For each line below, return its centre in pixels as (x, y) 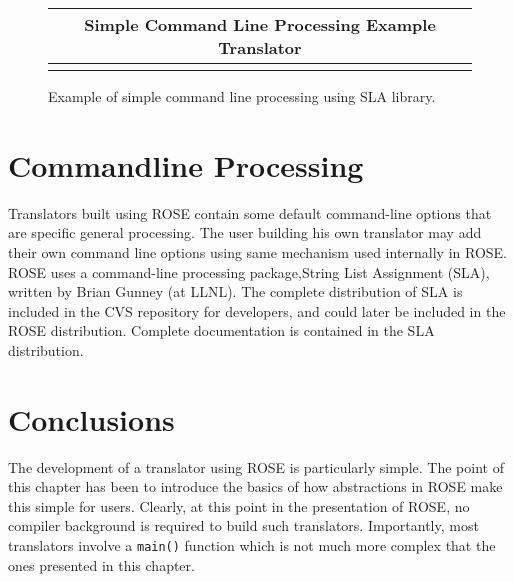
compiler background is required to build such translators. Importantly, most (243, 525)
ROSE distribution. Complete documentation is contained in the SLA (221, 330)
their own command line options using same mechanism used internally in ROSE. (258, 251)
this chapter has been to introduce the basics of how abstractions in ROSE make (255, 486)
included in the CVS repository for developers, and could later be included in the (257, 310)
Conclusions (91, 418)
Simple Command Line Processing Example (260, 24)
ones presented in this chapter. (101, 564)
